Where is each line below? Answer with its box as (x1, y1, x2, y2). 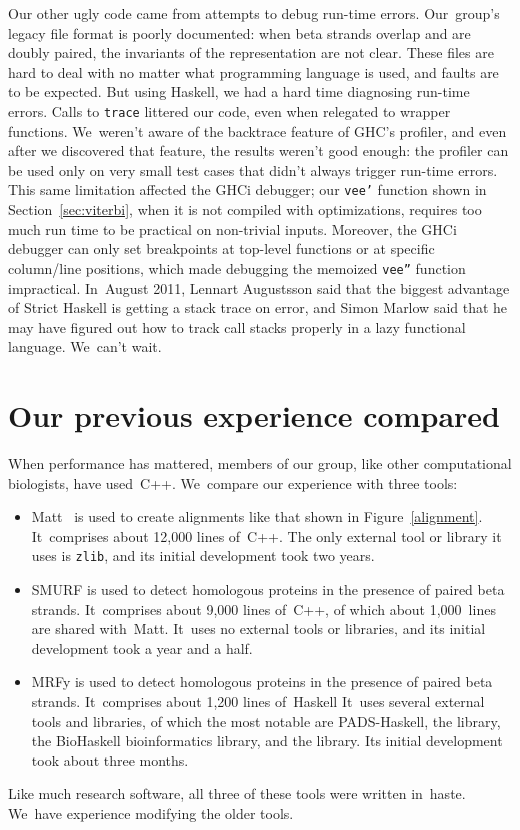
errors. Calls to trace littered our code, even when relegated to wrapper (8, 100, 451, 121)
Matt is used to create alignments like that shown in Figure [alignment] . (31, 506, 483, 527)
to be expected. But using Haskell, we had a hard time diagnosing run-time (8, 81, 470, 102)
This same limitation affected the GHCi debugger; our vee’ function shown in (8, 179, 487, 200)
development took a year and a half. (31, 637, 253, 658)
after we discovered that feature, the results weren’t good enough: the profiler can (8, 140, 509, 161)
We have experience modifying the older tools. (8, 802, 294, 823)
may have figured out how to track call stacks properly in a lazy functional (8, 316, 466, 337)
